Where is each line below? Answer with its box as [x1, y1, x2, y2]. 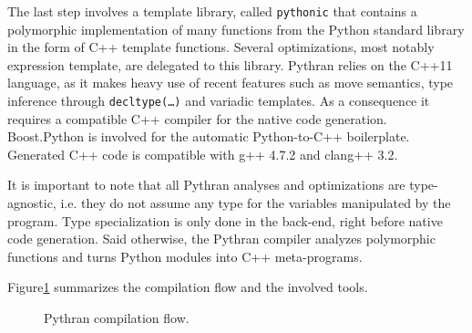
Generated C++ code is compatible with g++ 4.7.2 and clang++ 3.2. [7, 144, 398, 163]
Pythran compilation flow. [44, 308, 190, 328]
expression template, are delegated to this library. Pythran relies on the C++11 [7, 55, 453, 74]
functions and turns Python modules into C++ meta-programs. [7, 246, 363, 265]
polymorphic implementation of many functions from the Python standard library [7, 19, 465, 38]
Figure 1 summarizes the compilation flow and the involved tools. [7, 277, 368, 297]
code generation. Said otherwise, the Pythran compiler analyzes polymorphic [7, 229, 436, 248]
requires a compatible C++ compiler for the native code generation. [7, 109, 387, 128]
